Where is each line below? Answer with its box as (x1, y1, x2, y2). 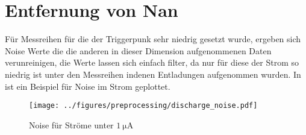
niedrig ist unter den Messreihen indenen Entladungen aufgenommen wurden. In (5, 67, 301, 80)
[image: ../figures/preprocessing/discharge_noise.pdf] (29, 101, 258, 110)
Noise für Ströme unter (29, 118, 114, 131)
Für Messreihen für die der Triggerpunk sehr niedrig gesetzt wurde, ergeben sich (5, 33, 301, 45)
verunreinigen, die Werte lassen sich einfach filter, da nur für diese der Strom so (5, 56, 299, 69)
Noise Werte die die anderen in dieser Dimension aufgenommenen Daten (5, 44, 272, 57)
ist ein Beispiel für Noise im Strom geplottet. (5, 80, 170, 92)
